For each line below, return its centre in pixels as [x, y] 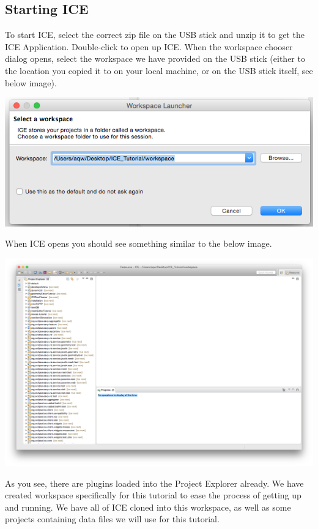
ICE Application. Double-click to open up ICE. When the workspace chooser [149, 46]
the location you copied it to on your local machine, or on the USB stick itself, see [159, 70]
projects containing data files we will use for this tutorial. [112, 519]
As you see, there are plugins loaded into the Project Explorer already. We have [154, 483]
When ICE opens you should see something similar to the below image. [139, 243]
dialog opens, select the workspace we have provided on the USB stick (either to [155, 58]
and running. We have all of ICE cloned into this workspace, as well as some [148, 507]
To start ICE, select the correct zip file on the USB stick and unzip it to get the [155, 35]
